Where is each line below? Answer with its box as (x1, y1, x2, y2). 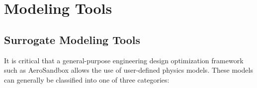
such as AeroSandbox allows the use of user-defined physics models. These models (4, 65, 253, 75)
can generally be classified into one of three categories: (4, 74, 170, 85)
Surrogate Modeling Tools (4, 32, 141, 47)
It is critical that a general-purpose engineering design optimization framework (4, 55, 244, 65)
